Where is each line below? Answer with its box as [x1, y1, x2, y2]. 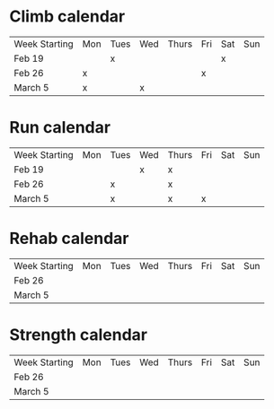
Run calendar [9, 117, 110, 138]
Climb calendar [9, 6, 126, 27]
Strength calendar [9, 325, 148, 344]
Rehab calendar [9, 229, 129, 248]
